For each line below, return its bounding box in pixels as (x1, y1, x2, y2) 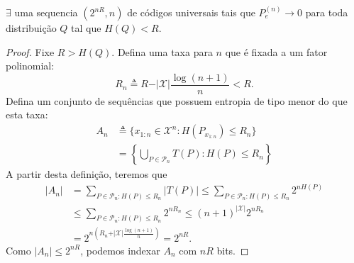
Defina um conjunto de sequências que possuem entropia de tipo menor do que (6, 93, 348, 108)
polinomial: (6, 58, 55, 73)
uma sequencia (14, 5, 78, 19)
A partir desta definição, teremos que (6, 167, 167, 181)
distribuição (6, 21, 57, 35)
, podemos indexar (80, 242, 160, 257)
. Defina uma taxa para (111, 44, 213, 59)
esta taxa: (6, 107, 48, 122)
